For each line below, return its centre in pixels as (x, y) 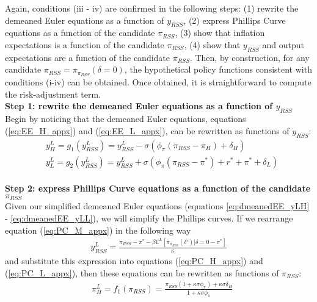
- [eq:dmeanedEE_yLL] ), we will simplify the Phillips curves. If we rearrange (149, 218)
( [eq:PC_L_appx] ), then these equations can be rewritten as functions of (142, 272)
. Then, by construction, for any (250, 57)
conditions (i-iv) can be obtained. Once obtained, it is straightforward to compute (158, 82)
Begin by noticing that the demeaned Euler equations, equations (126, 119)
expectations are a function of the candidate (88, 57)
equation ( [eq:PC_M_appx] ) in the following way (98, 230)
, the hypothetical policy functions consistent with (218, 69)
